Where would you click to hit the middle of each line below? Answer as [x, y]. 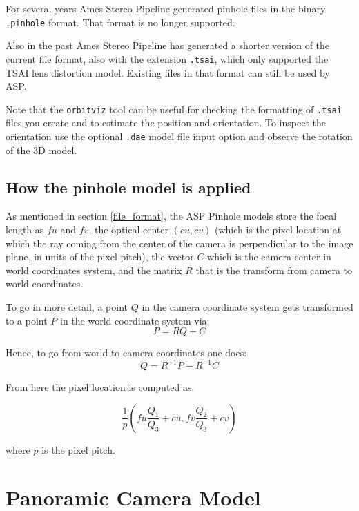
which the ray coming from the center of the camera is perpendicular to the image [179, 243]
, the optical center [128, 229]
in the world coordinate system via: [135, 320]
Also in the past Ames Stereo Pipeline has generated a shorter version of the [168, 45]
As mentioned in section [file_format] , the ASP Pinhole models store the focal [171, 216]
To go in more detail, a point [67, 306]
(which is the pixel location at [278, 229]
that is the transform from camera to [274, 270]
